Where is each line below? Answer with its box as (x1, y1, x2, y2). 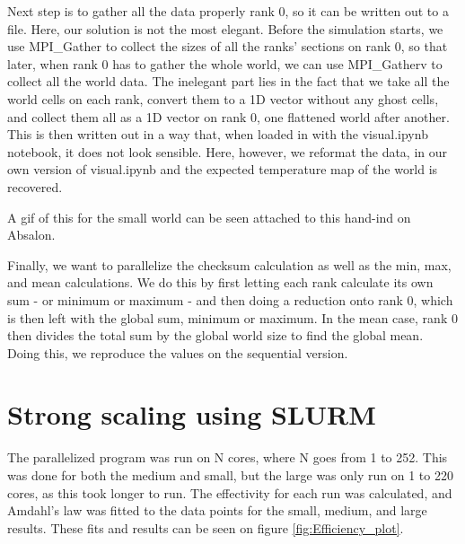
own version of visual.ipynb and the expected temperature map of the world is (7, 160, 438, 179)
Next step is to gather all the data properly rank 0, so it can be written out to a (7, 2, 449, 20)
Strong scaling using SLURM (7, 396, 376, 433)
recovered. (7, 177, 63, 196)
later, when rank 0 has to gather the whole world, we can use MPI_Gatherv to (7, 54, 443, 73)
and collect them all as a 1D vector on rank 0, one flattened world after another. (7, 107, 450, 126)
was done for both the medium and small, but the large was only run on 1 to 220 (7, 466, 453, 484)
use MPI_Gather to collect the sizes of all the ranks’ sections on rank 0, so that (7, 37, 448, 56)
